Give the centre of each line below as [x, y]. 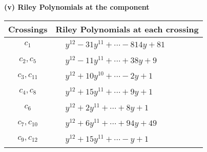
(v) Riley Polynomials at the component [77, 7]
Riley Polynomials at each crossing [127, 29]
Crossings [28, 29]
